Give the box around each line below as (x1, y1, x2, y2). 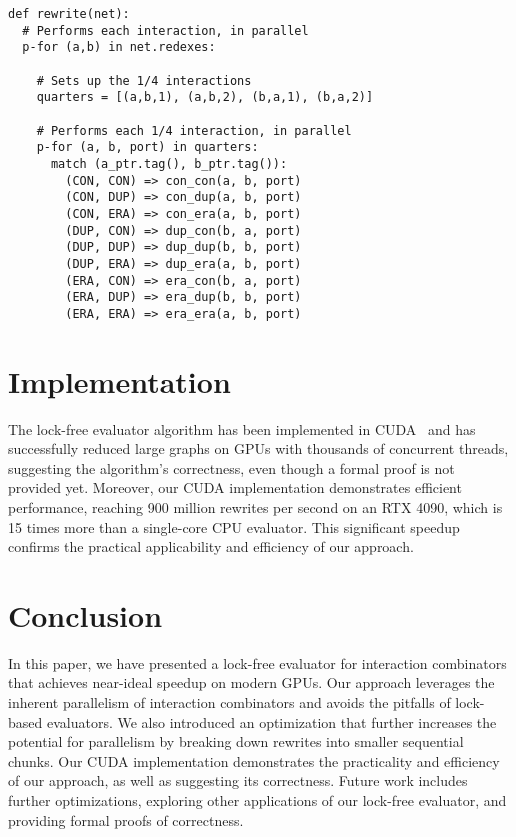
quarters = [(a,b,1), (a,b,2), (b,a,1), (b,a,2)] (36, 90, 374, 105)
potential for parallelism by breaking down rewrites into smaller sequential (8, 731, 464, 752)
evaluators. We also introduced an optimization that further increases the (46, 711, 497, 732)
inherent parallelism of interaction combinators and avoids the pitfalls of (8, 692, 451, 713)
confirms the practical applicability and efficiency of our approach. (8, 536, 414, 557)
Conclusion (8, 594, 163, 635)
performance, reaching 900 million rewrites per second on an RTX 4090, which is (8, 496, 503, 517)
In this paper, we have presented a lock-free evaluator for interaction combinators (8, 652, 507, 673)
